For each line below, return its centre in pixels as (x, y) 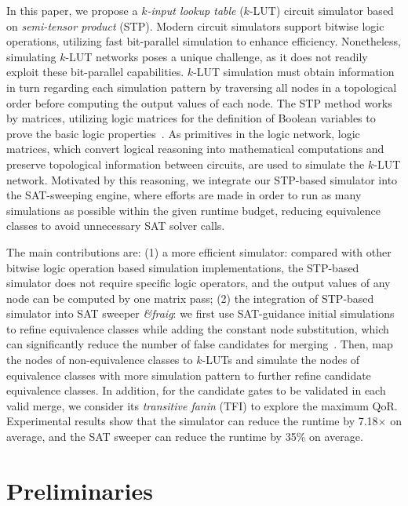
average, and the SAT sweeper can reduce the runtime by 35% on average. (185, 437)
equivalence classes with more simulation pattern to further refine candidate (189, 375)
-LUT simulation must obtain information (294, 72)
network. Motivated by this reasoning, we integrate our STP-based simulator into (202, 179)
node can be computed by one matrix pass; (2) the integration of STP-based (190, 298)
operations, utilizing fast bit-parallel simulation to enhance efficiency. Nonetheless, (204, 41)
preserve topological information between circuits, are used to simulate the (186, 164)
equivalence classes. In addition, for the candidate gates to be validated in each (196, 390)
